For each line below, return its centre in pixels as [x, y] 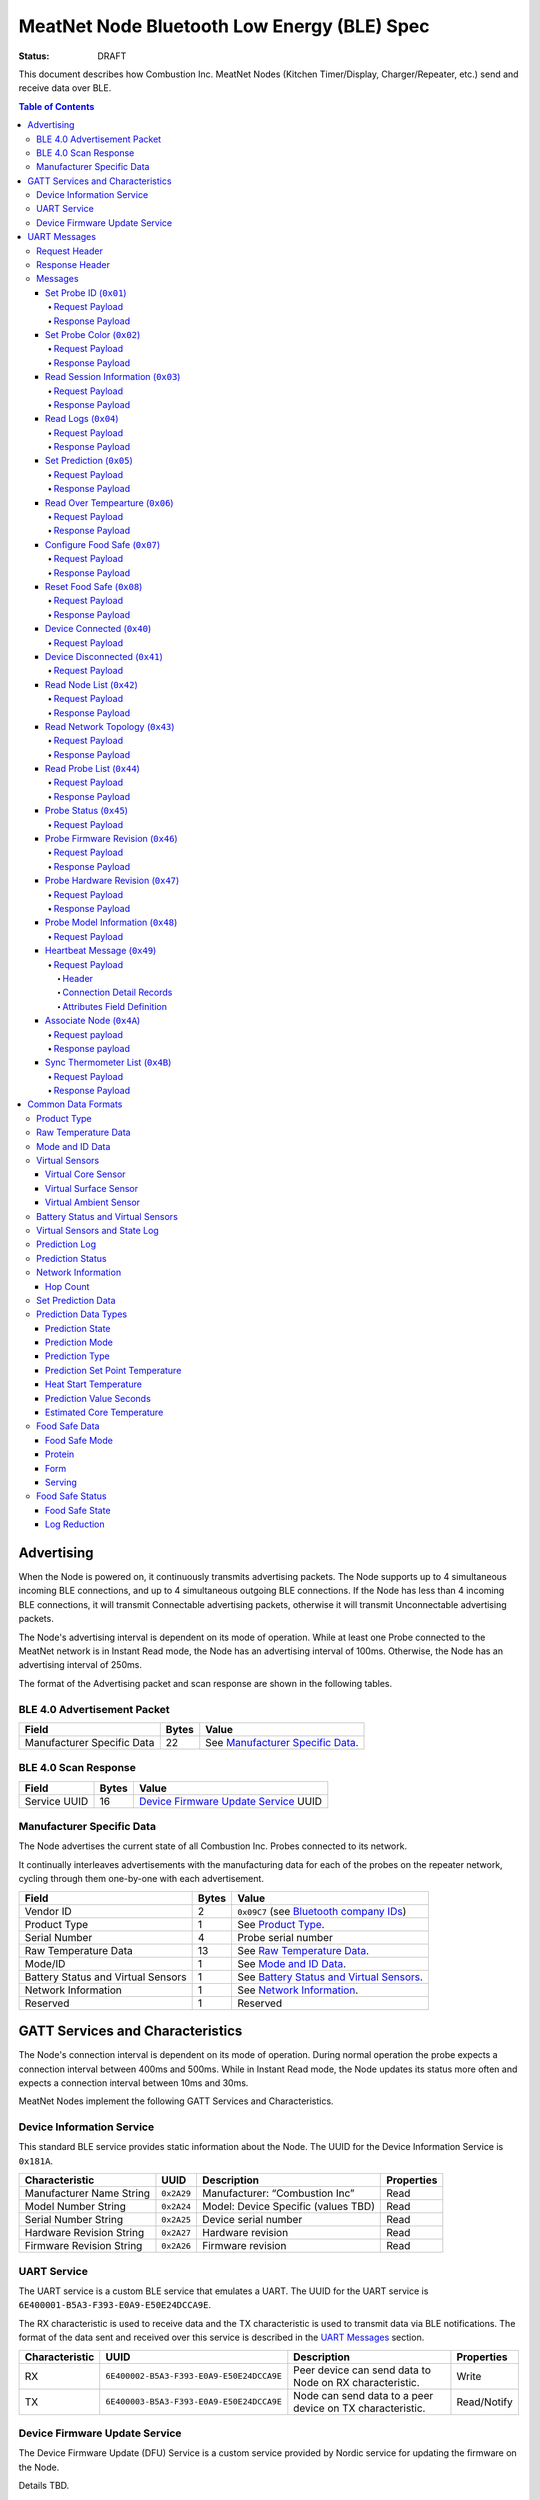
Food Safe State [78, 1510]
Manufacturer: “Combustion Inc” [278, 2193]
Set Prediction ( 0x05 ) [89, 461]
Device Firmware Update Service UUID [230, 1801]
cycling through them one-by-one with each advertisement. [141, 1879]
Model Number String [75, 2207]
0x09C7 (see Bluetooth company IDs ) [321, 1911]
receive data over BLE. [65, 88]
